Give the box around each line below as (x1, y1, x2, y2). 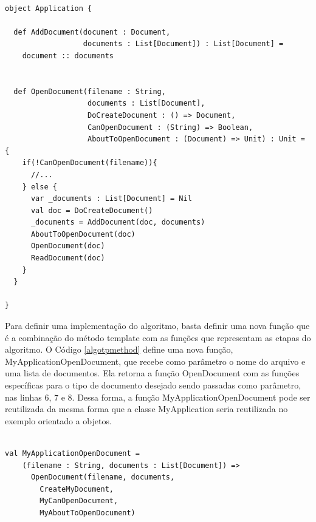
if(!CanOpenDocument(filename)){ (22, 158, 157, 168)
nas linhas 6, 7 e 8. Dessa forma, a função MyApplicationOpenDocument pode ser (5, 390, 311, 403)
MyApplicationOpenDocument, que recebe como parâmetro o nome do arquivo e (5, 354, 306, 367)
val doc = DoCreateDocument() (30, 206, 153, 215)
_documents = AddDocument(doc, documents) (30, 218, 205, 227)
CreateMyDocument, (39, 484, 114, 493)
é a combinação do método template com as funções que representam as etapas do (5, 331, 311, 344)
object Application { (5, 4, 92, 13)
